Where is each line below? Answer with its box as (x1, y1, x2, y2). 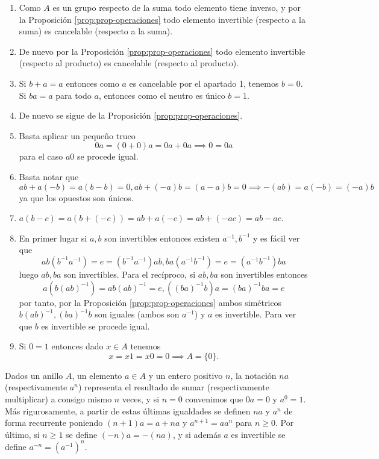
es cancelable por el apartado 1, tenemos (129, 76, 279, 89)
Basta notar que (19, 170, 79, 183)
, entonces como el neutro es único (98, 89, 225, 101)
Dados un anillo (5, 369, 63, 381)
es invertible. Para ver (215, 308, 296, 320)
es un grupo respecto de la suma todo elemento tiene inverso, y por (52, 1, 301, 13)
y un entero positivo (148, 369, 223, 381)
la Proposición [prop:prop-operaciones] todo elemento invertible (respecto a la (19, 13, 305, 25)
